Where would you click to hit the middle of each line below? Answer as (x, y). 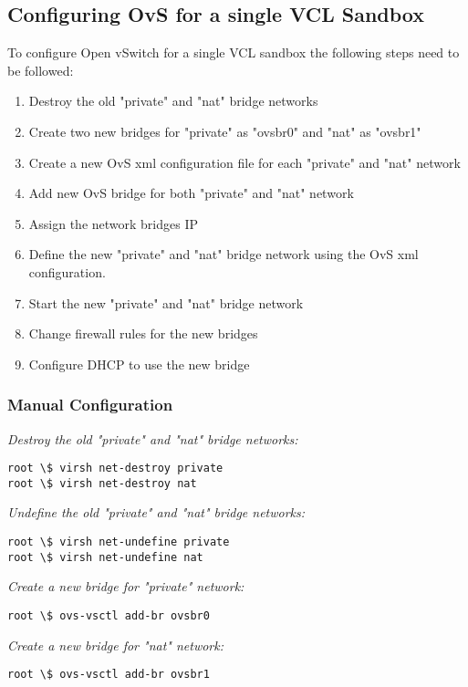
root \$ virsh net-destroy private (115, 468)
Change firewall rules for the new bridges (143, 333)
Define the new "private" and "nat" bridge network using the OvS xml (224, 254)
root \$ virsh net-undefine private (119, 542)
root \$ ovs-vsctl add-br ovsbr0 (109, 615)
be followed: (41, 70)
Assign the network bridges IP (114, 223)
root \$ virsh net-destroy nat (102, 483)
